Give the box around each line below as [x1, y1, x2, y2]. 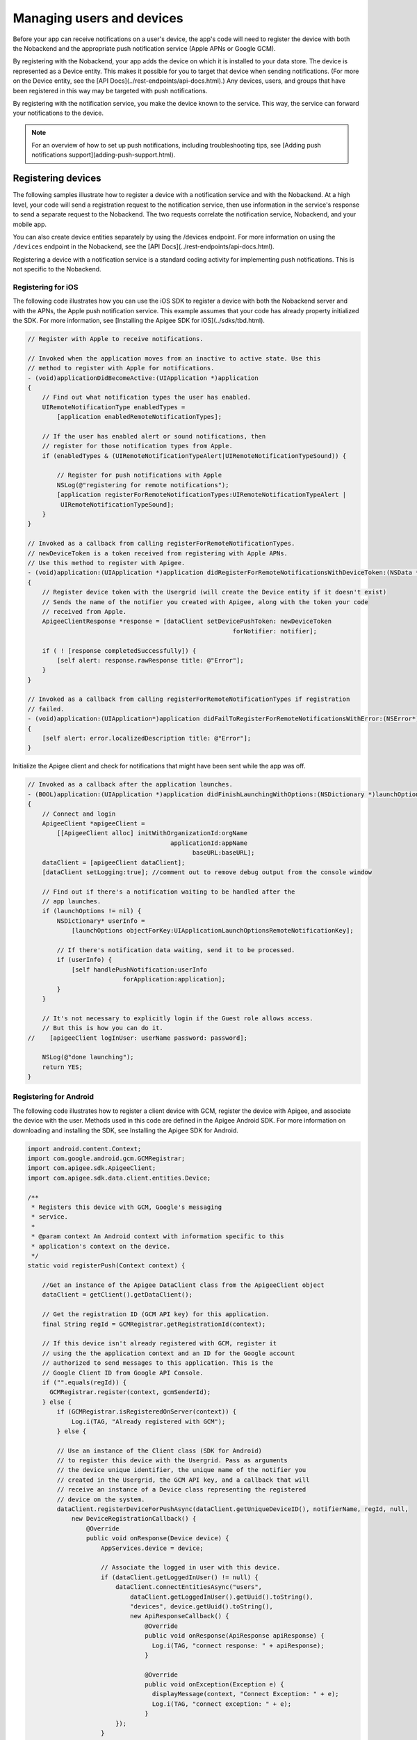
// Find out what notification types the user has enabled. [42, 393, 252, 402]
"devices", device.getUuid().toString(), [129, 1602, 274, 1611]
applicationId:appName [170, 839, 248, 847]
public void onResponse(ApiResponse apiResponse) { [145, 1632, 325, 1640]
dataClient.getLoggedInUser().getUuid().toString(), [129, 1592, 314, 1601]
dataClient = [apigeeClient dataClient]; [42, 858, 186, 867]
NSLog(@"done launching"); [42, 1053, 135, 1061]
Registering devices [13, 173, 101, 184]
